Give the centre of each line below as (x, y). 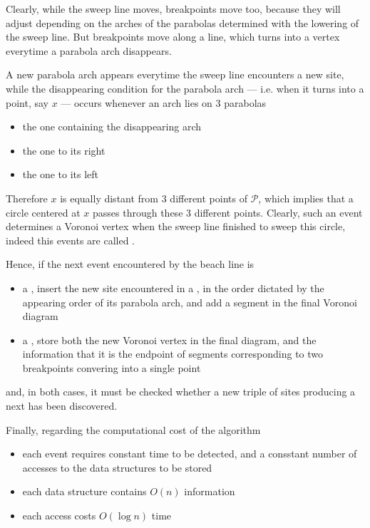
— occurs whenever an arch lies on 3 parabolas (164, 102)
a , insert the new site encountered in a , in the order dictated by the (173, 288)
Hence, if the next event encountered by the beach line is (130, 264)
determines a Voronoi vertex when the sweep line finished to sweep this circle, (176, 226)
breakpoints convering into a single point (112, 367)
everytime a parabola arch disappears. (89, 50)
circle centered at (43, 212)
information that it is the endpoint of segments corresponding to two (173, 354)
